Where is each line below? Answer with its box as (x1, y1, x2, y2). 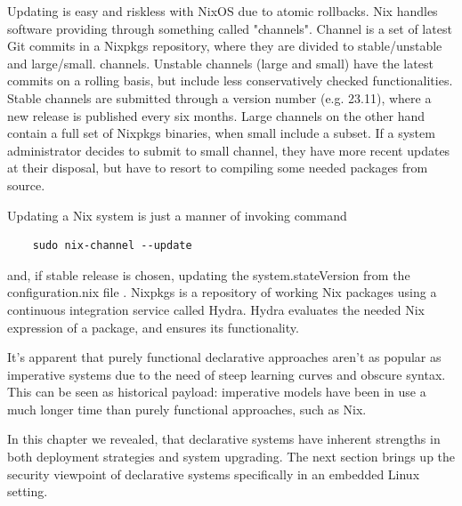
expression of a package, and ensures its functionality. (7, 317, 299, 336)
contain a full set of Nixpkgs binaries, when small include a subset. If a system (7, 124, 435, 142)
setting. (7, 482, 48, 501)
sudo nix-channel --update (32, 239, 192, 253)
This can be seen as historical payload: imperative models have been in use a (7, 382, 426, 401)
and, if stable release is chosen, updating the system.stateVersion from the (7, 265, 410, 284)
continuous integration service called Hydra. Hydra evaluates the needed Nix (7, 300, 425, 318)
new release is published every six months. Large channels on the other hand (7, 106, 426, 124)
